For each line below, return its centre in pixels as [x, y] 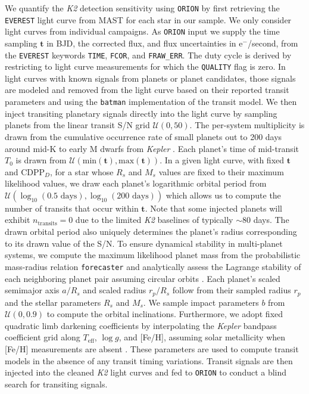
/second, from [273, 43]
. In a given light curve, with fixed [222, 160]
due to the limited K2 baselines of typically [154, 220]
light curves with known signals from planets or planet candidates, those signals [150, 78]
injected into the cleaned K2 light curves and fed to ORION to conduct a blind [146, 372]
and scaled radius [115, 290]
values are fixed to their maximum [221, 171]
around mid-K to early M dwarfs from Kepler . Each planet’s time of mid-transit [152, 148]
